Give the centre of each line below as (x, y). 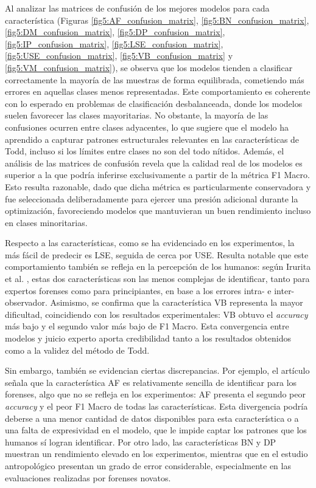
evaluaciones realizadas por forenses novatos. (88, 477)
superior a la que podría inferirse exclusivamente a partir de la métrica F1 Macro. (157, 175)
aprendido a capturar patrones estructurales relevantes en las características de (152, 139)
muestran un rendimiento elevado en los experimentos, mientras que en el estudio (156, 454)
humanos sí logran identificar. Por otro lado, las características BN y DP (141, 442)
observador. (26, 302)
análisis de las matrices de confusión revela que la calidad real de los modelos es (154, 163)
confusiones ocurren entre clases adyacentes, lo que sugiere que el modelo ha (147, 127)
